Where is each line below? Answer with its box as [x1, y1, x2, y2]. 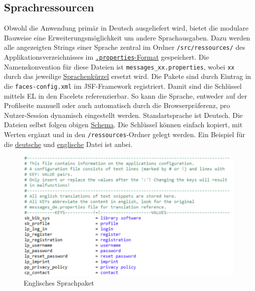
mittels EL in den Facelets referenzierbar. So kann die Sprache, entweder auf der [4, 90, 247, 101]
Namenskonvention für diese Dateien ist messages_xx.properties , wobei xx [4, 61, 235, 72]
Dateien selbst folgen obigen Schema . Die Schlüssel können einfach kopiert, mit [4, 119, 243, 130]
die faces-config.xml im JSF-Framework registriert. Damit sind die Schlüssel [4, 80, 242, 91]
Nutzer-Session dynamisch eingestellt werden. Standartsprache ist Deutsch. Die [4, 109, 243, 120]
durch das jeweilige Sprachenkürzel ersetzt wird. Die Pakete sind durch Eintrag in [4, 71, 251, 81]
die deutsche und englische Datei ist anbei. [4, 139, 133, 149]
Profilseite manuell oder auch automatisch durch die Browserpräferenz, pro [4, 100, 230, 110]
